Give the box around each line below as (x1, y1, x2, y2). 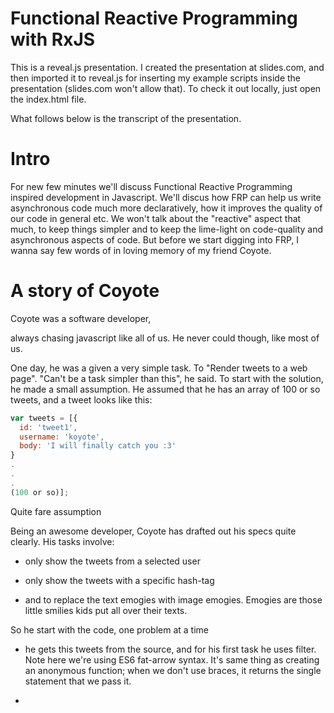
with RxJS (10, 28, 96, 51)
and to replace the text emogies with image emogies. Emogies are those (24, 593, 323, 606)
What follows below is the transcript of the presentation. (10, 112, 242, 124)
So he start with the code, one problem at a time (10, 623, 209, 636)
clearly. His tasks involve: (10, 535, 115, 547)
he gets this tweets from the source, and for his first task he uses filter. (24, 643, 317, 655)
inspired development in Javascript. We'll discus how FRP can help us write (10, 191, 322, 203)
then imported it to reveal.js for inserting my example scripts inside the (10, 72, 302, 84)
